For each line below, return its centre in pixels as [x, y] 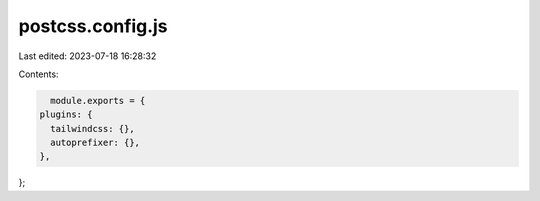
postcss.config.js [93, 26]
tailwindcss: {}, [92, 128]
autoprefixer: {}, [95, 143]
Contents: [38, 74]
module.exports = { [98, 100]
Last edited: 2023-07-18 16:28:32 [87, 56]
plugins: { [66, 114]
